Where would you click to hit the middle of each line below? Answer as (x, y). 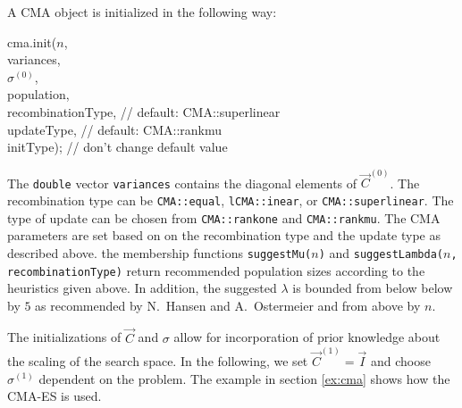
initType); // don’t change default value (118, 147)
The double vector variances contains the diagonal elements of (182, 183)
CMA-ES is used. (55, 396)
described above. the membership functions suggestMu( (160, 252)
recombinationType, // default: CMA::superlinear (144, 111)
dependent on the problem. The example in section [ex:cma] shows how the (244, 378)
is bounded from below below (373, 288)
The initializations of (64, 337)
